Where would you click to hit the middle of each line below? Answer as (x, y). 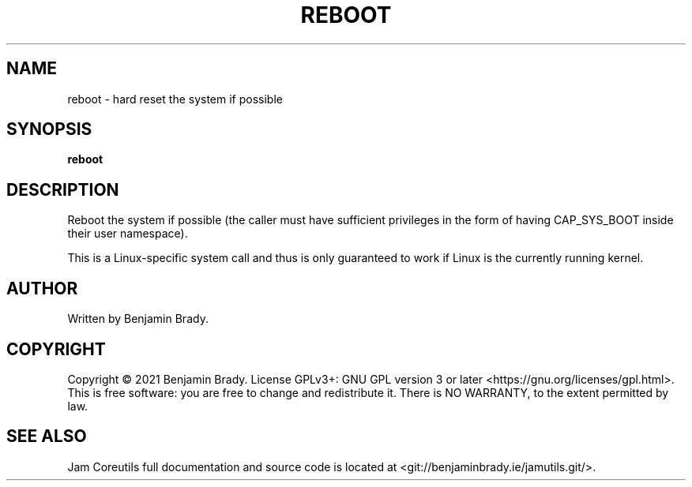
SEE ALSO (47, 436)
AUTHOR (42, 288)
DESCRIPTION (63, 189)
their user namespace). (128, 234)
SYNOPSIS (49, 129)
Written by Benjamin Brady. (138, 319)
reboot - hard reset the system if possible (175, 99)
